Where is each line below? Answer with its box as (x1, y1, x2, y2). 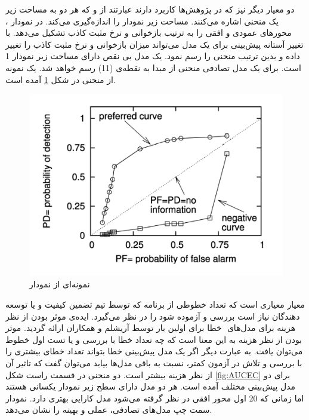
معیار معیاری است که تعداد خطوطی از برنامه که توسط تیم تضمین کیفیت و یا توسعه (5, 298, 305, 310)
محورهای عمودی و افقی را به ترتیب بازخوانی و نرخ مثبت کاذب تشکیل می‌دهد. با (5, 26, 292, 39)
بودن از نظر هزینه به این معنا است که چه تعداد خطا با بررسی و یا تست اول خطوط (5, 333, 302, 345)
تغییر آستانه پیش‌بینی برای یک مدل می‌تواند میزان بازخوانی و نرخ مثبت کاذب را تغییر (5, 38, 304, 50)
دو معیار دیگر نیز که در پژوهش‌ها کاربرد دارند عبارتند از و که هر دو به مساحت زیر (5, 3, 295, 15)
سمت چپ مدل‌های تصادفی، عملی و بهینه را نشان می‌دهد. (5, 403, 212, 416)
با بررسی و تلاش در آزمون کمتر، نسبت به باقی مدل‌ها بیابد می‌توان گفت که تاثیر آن (5, 356, 302, 369)
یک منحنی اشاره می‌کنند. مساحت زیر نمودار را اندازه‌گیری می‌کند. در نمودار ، (5, 14, 279, 27)
